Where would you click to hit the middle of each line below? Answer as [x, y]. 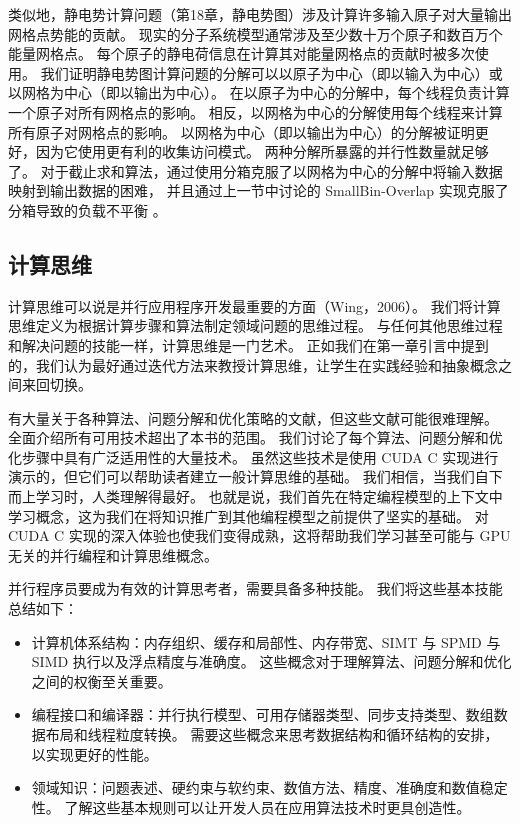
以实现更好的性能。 [94, 753]
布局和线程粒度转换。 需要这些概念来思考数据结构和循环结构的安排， [272, 734]
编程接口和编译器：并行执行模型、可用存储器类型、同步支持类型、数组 [262, 714]
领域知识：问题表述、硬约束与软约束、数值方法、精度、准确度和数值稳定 [269, 787]
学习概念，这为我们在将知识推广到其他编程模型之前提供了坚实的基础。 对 [248, 515]
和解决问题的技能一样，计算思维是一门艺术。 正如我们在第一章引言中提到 [248, 344]
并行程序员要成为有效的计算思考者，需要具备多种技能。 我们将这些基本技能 [255, 588]
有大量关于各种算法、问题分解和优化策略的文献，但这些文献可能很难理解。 [253, 417]
